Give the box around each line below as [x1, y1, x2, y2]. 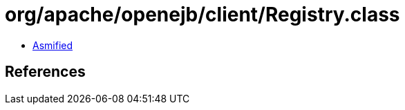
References [5, 63, 86, 81]
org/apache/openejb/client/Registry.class [5, 3, 400, 26]
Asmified [32, 39, 73, 51]
